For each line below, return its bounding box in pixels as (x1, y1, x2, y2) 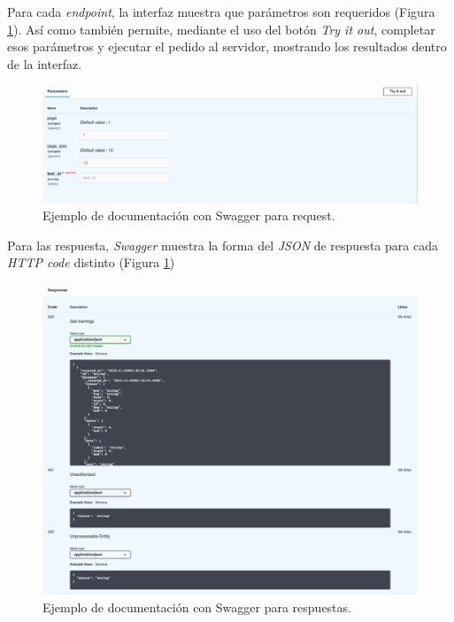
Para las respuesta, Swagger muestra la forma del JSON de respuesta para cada (7, 235, 438, 254)
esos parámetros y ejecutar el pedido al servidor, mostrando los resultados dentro (7, 37, 447, 56)
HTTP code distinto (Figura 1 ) (7, 253, 175, 272)
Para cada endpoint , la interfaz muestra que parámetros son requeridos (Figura (7, 3, 435, 20)
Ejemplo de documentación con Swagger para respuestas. (42, 597, 351, 616)
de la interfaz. (7, 54, 82, 73)
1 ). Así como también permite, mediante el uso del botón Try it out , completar (7, 19, 435, 38)
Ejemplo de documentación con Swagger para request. (42, 206, 335, 225)
